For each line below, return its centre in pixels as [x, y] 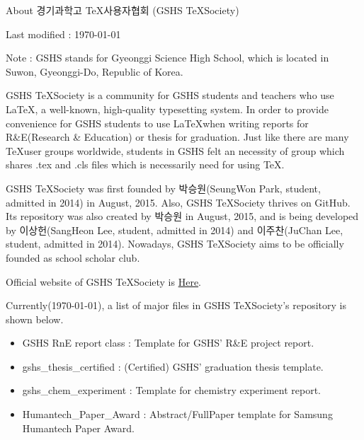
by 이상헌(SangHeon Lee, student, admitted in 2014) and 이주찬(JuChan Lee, [175, 230]
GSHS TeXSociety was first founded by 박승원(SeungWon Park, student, [163, 188]
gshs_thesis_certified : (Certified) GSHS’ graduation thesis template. [173, 366]
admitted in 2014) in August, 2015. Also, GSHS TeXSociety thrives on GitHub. [178, 202]
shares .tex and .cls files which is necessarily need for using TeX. [145, 164]
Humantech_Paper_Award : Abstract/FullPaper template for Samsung [177, 414]
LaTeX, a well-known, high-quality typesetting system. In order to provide [167, 109]
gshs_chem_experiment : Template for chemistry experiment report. [172, 390]
